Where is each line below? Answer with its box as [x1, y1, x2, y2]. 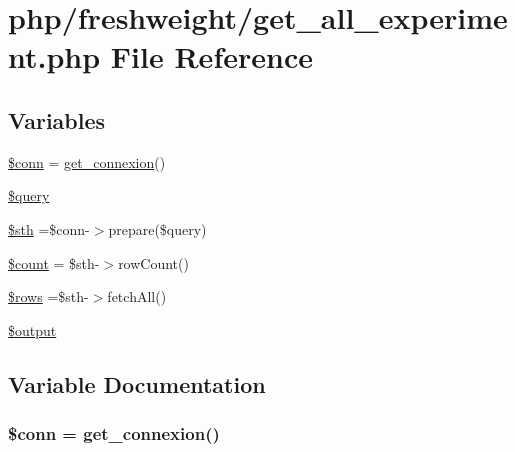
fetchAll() [107, 286, 167, 307]
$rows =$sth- [8, 286, 89, 307]
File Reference [110, 36, 313, 77]
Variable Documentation [8, 368, 266, 399]
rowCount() [118, 252, 189, 273]
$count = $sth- [8, 252, 100, 273]
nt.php [8, 36, 101, 77]
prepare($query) [108, 218, 207, 239]
